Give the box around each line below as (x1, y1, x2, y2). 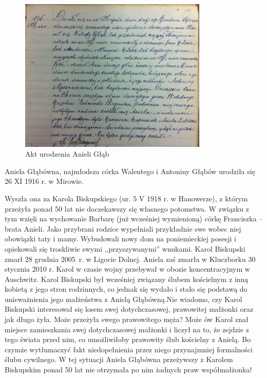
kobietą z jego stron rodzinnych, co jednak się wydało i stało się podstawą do (5, 283, 247, 294)
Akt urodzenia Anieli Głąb (25, 148, 109, 159)
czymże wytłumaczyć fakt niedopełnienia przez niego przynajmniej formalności (5, 344, 253, 354)
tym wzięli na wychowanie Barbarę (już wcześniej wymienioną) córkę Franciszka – (5, 213, 263, 224)
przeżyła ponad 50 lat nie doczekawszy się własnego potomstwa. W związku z (5, 203, 249, 214)
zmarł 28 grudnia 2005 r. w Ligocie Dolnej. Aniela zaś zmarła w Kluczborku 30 (5, 253, 256, 264)
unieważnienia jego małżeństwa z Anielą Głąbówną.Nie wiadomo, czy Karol (5, 293, 242, 304)
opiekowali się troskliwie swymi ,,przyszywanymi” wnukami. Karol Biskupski (5, 243, 245, 254)
